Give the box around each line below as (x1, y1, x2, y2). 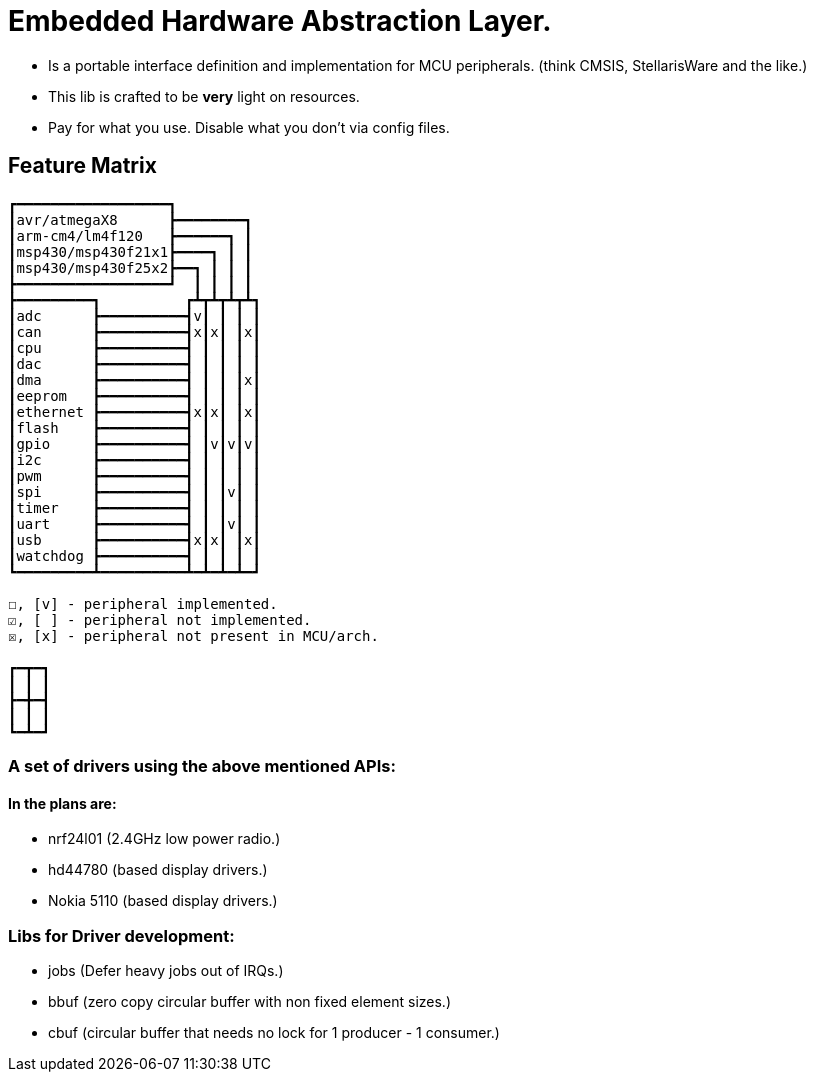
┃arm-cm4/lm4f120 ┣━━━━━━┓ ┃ (8, 227, 253, 244)
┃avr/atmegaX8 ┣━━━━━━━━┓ (8, 211, 253, 228)
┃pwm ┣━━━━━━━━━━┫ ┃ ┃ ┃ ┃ (8, 467, 261, 484)
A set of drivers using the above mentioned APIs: (8, 755, 396, 776)
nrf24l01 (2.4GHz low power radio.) (48, 830, 281, 848)
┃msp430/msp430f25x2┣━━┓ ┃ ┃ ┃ (8, 259, 253, 276)
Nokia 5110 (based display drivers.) (48, 892, 278, 910)
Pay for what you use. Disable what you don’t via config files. (48, 118, 450, 136)
